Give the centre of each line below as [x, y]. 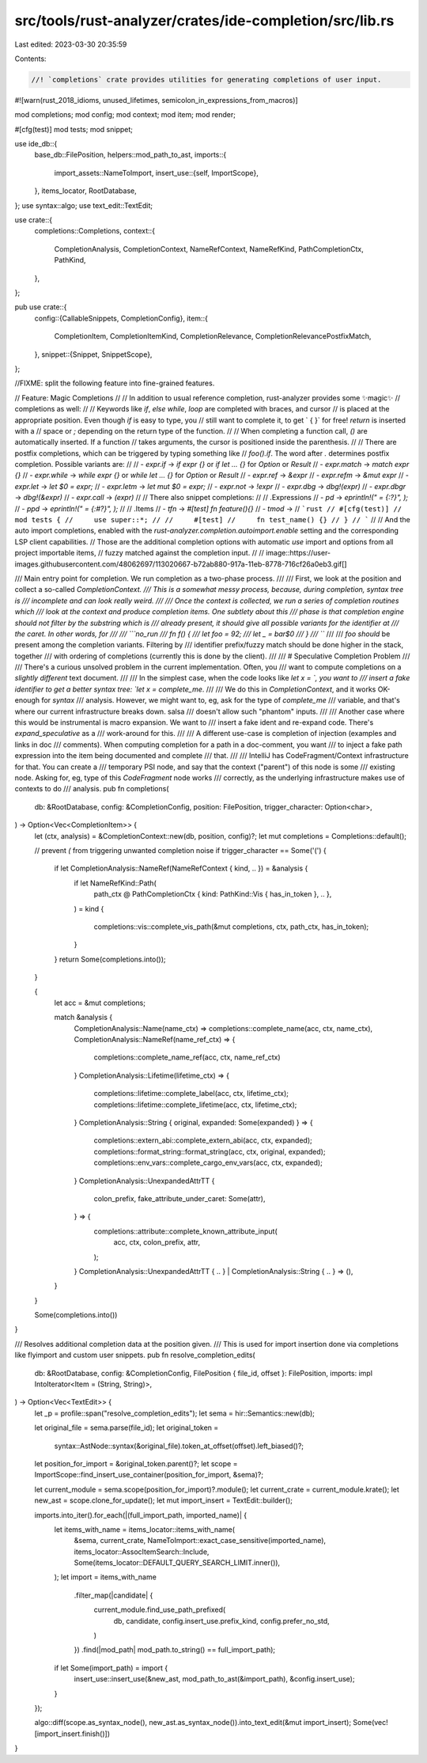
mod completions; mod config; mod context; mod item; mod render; [125, 115]
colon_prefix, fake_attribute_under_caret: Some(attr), [179, 1198]
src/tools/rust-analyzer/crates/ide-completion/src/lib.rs [204, 21]
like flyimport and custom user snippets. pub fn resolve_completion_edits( [135, 1355]
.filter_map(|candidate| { [113, 1595]
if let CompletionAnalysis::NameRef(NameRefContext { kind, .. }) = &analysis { [181, 868]
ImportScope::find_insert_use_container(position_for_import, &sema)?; [149, 1475]
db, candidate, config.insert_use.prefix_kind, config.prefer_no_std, [221, 1621]
